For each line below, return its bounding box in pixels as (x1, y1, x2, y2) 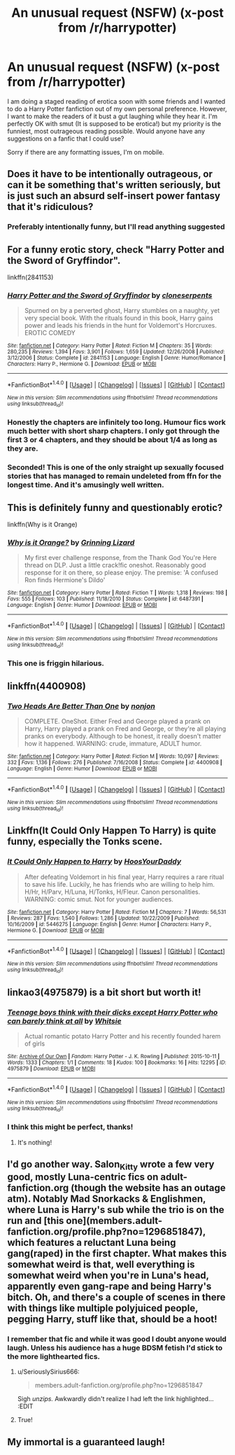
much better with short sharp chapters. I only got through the (7, 426, 220, 436)
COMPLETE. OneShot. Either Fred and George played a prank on (24, 717, 211, 725)
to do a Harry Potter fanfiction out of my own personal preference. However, (7, 104, 227, 113)
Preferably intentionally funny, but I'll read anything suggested (7, 222, 225, 232)
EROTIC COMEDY (24, 329, 76, 337)
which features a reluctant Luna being (7, 1237, 176, 1249)
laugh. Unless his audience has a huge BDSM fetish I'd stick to (7, 1343, 223, 1353)
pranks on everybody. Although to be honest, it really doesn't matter (24, 731, 222, 740)
